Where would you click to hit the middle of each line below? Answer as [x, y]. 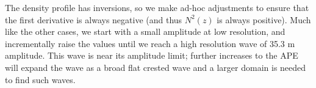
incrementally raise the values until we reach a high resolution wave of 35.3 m [150, 43]
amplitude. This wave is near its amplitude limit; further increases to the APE [152, 55]
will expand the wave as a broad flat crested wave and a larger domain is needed [156, 67]
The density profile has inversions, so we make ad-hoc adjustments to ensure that [157, 7]
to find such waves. [40, 79]
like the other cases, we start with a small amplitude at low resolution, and [145, 31]
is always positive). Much [264, 19]
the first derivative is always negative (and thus [94, 19]
